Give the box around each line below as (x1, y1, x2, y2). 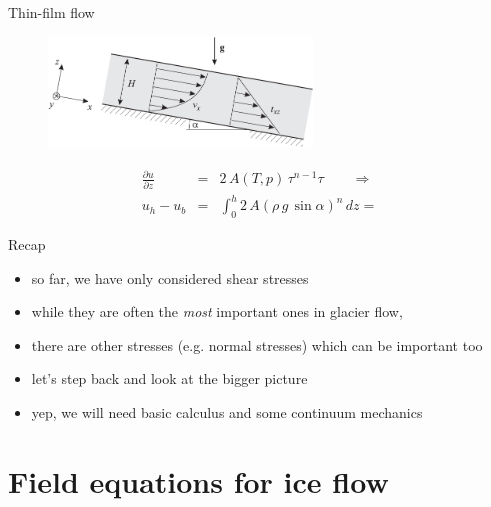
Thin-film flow (8, 2, 95, 22)
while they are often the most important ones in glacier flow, (31, 301, 403, 322)
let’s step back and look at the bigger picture (31, 368, 308, 389)
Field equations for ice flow (8, 460, 389, 501)
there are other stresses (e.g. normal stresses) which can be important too (31, 334, 483, 355)
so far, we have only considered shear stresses (31, 267, 309, 288)
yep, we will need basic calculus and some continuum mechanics (31, 401, 423, 422)
